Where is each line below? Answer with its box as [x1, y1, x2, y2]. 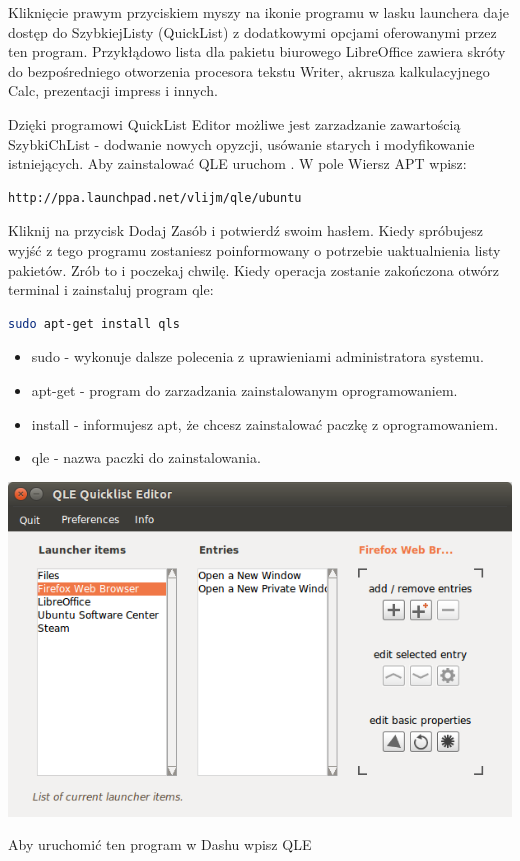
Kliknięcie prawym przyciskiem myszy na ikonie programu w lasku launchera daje [8, 2, 509, 22]
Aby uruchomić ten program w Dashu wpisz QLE [8, 834, 312, 855]
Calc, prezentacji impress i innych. [8, 80, 218, 101]
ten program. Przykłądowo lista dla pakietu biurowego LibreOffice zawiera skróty [8, 41, 506, 62]
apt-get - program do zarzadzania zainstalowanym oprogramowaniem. [31, 379, 458, 400]
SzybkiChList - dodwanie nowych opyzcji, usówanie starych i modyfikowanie [8, 133, 475, 154]
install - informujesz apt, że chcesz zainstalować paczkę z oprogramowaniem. [31, 413, 499, 434]
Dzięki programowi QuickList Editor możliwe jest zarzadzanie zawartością [8, 113, 461, 134]
